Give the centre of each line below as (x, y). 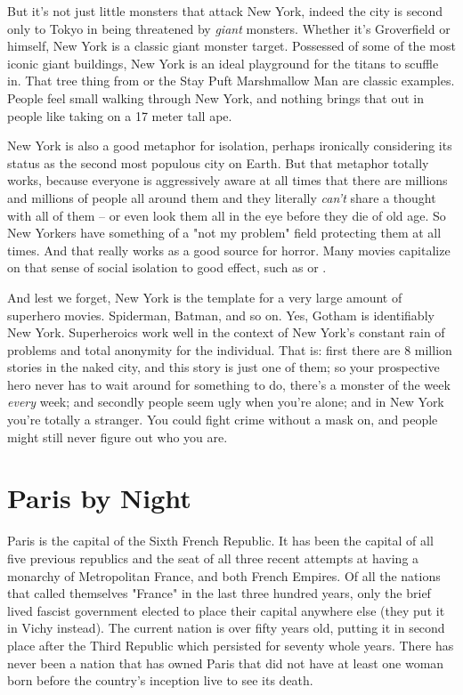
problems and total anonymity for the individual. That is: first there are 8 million (230, 349)
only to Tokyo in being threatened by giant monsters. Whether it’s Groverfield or (229, 28)
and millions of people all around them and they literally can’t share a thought (222, 197)
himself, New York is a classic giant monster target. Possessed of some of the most (231, 46)
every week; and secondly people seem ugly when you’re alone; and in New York (226, 402)
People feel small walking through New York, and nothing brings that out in (215, 97)
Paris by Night (99, 498)
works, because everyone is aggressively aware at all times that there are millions (227, 180)
